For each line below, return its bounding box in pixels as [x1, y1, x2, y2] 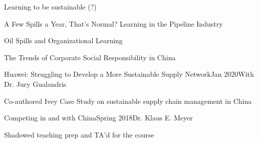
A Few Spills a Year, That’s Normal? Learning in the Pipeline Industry [4, 18, 223, 29]
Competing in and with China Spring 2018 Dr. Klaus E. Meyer [4, 112, 193, 123]
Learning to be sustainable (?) [4, 2, 97, 12]
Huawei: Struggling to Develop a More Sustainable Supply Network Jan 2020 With [4, 69, 254, 79]
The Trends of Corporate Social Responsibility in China [4, 52, 176, 62]
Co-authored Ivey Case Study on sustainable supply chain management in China [4, 95, 252, 106]
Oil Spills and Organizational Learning [4, 35, 123, 46]
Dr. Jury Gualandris [4, 78, 67, 89]
